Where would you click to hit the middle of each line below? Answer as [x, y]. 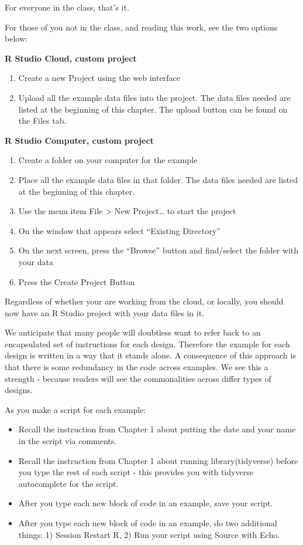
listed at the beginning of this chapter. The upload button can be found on [153, 109]
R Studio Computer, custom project [79, 140]
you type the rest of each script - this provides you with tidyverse [136, 472]
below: [16, 38]
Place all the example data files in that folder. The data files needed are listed [158, 179]
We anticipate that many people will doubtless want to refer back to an [133, 332]
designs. [19, 390]
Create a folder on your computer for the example [108, 160]
